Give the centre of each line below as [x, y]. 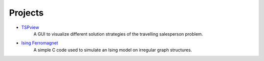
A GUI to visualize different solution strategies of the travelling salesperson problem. [118, 34]
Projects [26, 13]
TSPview [30, 27]
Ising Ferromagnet [40, 43]
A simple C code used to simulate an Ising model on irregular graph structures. [113, 50]
